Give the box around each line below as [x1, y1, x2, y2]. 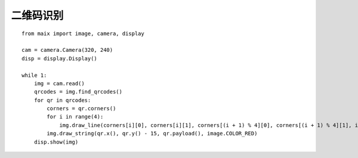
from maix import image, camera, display [21, 30, 144, 37]
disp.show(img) [33, 138, 79, 145]
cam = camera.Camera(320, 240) [21, 47, 113, 54]
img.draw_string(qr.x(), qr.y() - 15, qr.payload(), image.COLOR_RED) [47, 130, 258, 137]
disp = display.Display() [21, 55, 98, 62]
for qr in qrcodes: [33, 97, 91, 104]
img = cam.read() [33, 80, 85, 86]
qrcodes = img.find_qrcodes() [33, 88, 122, 95]
